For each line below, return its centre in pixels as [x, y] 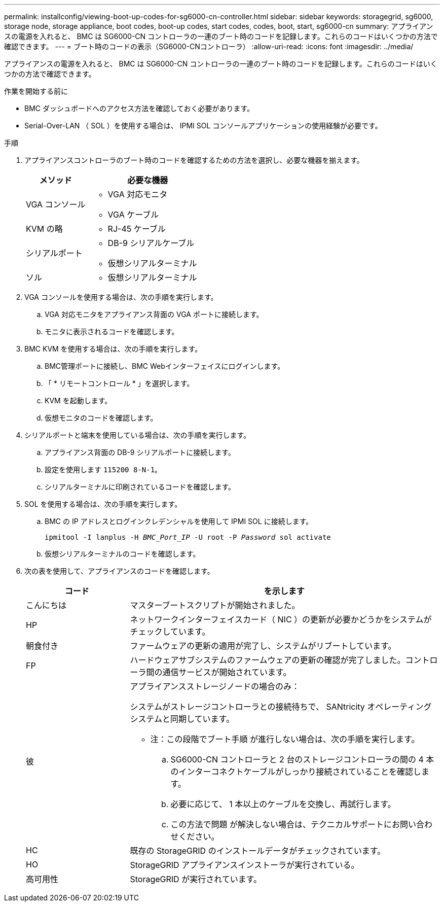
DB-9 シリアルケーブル [151, 243]
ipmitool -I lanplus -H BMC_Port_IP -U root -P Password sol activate [188, 537]
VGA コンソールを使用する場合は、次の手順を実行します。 [121, 297]
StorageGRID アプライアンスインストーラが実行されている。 [245, 865]
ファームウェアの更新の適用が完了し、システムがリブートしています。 [263, 646]
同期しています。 [202, 719]
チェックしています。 [170, 632]
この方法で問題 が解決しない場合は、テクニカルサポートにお [285, 824]
